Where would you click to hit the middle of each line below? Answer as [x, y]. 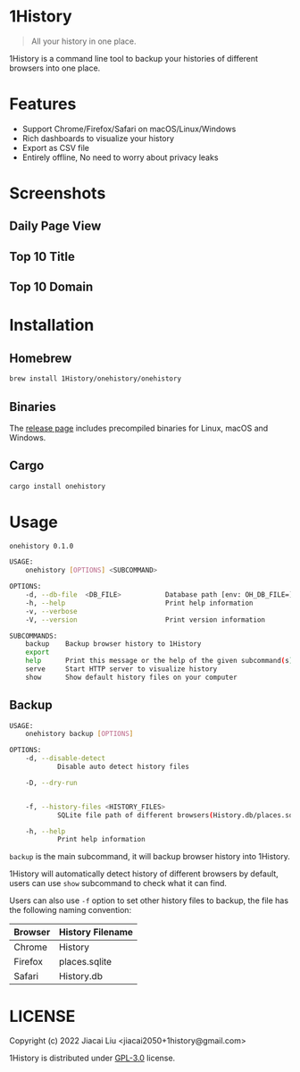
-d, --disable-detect [65, 758]
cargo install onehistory [57, 486]
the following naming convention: [71, 910]
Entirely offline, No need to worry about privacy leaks [120, 157]
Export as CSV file [55, 147]
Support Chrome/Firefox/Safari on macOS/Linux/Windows [129, 129]
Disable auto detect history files [123, 767]
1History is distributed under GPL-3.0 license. [92, 1058]
